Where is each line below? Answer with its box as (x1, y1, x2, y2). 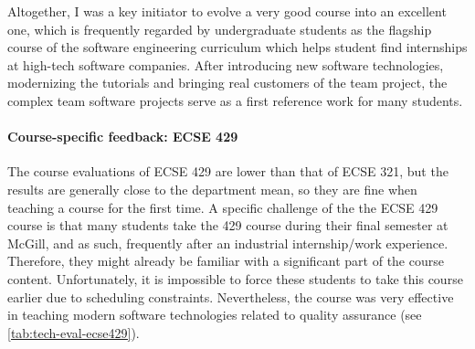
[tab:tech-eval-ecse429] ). (7, 323, 140, 342)
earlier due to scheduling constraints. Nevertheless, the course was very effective (7, 287, 454, 306)
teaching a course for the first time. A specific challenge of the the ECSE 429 (7, 197, 438, 217)
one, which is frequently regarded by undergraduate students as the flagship (7, 19, 432, 38)
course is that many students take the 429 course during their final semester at (7, 216, 449, 235)
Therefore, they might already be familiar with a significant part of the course (7, 251, 444, 270)
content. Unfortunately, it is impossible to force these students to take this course (7, 269, 463, 288)
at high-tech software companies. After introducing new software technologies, (7, 55, 444, 74)
